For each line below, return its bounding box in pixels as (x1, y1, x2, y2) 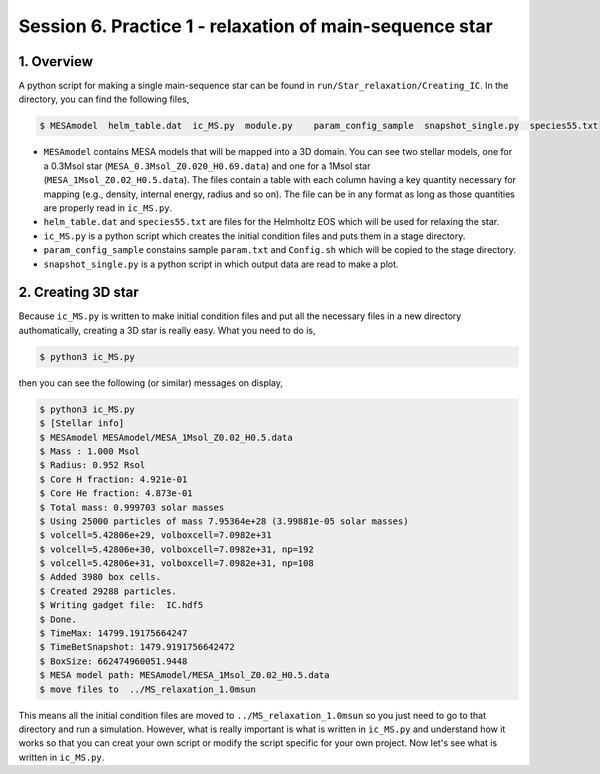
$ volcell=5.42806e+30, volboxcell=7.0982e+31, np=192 (39, 543, 314, 555)
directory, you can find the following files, (18, 93, 190, 105)
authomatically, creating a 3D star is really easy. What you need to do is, (18, 324, 316, 336)
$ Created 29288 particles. (39, 585, 177, 597)
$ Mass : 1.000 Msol (39, 445, 140, 457)
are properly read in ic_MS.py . (43, 201, 173, 214)
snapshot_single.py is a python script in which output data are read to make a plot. (43, 258, 399, 270)
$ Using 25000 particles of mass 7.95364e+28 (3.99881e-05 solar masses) (39, 515, 409, 527)
